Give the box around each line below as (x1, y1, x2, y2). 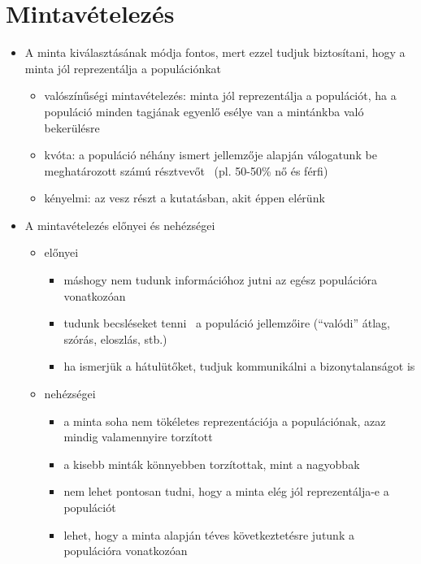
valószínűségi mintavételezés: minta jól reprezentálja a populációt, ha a (44, 87, 397, 104)
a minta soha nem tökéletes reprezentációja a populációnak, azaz (63, 412, 386, 429)
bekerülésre (44, 119, 100, 136)
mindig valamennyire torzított (63, 428, 213, 445)
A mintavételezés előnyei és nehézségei (24, 216, 215, 233)
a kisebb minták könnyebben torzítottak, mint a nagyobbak (63, 455, 360, 472)
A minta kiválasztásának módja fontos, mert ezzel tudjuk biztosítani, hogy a (24, 44, 406, 61)
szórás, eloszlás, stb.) (63, 330, 167, 347)
